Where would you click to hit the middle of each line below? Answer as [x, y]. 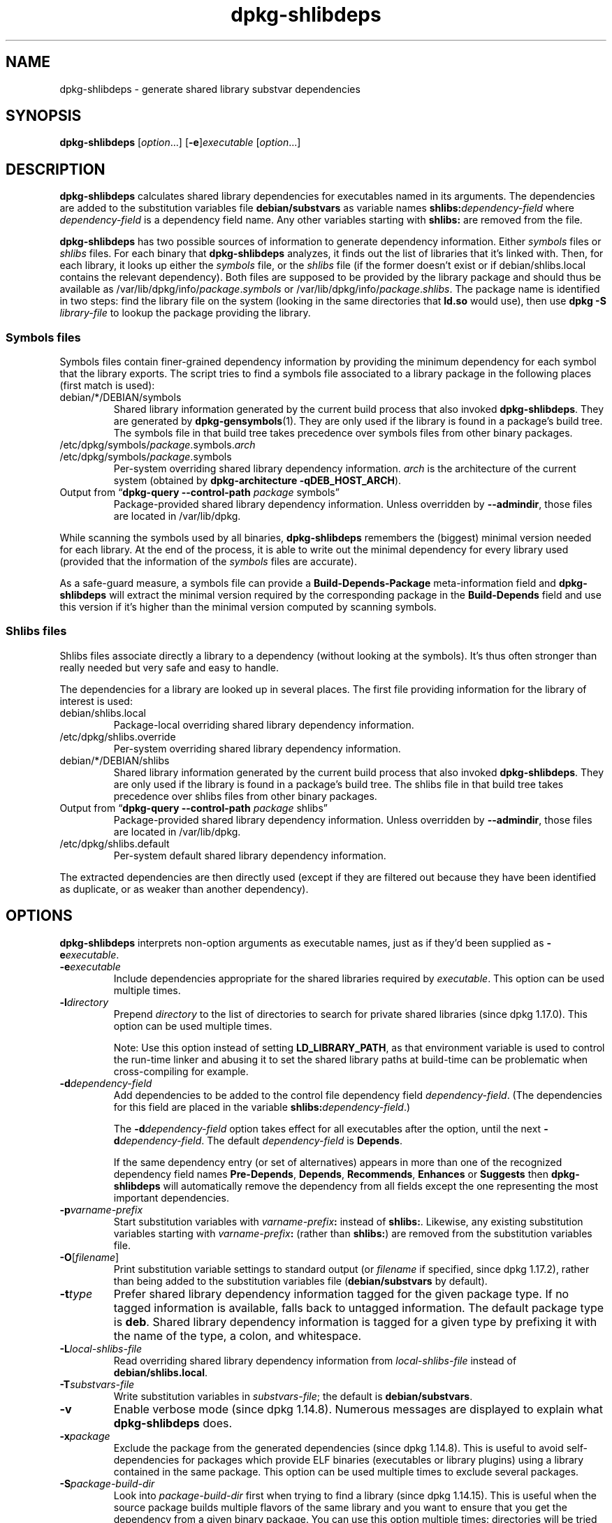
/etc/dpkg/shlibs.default [115, 843]
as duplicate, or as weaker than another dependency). [184, 889]
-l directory [84, 1002]
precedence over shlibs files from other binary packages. [245, 796]
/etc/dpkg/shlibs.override [118, 736]
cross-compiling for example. [181, 1071]
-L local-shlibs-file [101, 1348]
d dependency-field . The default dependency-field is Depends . [258, 1140]
